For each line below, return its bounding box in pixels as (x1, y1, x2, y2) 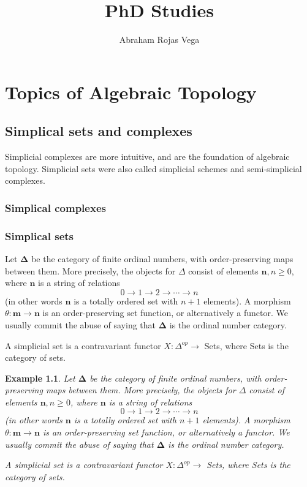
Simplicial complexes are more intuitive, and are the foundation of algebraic (5, 150, 290, 163)
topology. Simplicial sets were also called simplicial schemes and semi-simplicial (5, 162, 302, 175)
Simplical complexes (5, 200, 106, 215)
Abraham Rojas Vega (119, 33, 200, 46)
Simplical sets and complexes (5, 121, 192, 140)
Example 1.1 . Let (5, 371, 75, 384)
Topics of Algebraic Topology (5, 79, 257, 104)
